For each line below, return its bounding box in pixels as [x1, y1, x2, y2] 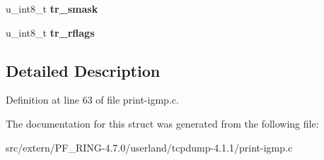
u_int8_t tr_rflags [6, 25, 95, 39]
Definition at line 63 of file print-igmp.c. [6, 92, 179, 107]
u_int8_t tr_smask [6, 1, 98, 16]
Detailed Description [6, 59, 161, 81]
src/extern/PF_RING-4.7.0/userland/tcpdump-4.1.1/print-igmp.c [6, 140, 293, 154]
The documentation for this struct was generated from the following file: [6, 116, 319, 130]
